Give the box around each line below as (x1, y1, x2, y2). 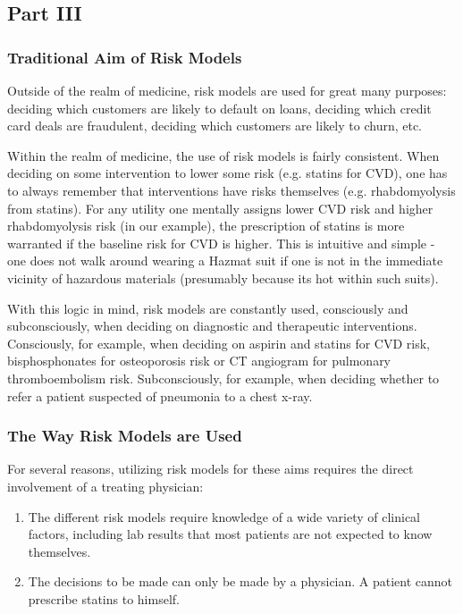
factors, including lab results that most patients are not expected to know (28, 525, 433, 543)
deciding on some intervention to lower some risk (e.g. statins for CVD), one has (7, 164, 448, 182)
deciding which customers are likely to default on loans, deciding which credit (7, 98, 432, 117)
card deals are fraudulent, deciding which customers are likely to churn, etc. (7, 116, 423, 135)
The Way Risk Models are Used (7, 425, 242, 447)
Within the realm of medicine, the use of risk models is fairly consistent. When (7, 146, 440, 164)
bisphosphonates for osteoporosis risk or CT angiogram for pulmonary (7, 351, 391, 370)
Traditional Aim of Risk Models (7, 46, 242, 68)
